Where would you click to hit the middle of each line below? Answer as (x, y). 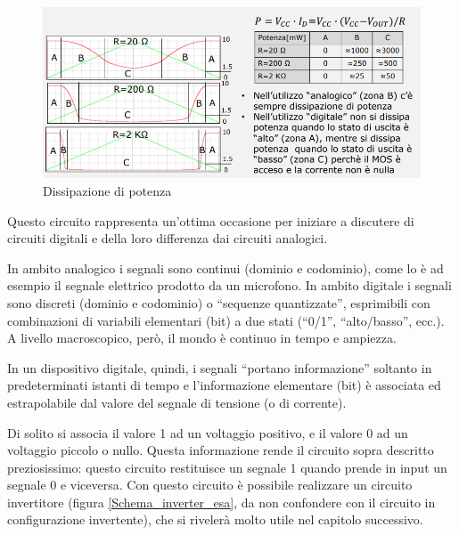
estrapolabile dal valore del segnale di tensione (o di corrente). (177, 402)
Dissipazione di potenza (107, 190)
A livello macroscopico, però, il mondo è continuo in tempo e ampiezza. (202, 338)
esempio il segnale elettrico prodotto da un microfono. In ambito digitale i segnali (229, 285)
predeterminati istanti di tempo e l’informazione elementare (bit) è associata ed (224, 385)
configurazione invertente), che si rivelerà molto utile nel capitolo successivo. (215, 519)
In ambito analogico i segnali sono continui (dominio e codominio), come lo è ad (225, 267)
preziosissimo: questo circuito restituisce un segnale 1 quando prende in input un (227, 467)
